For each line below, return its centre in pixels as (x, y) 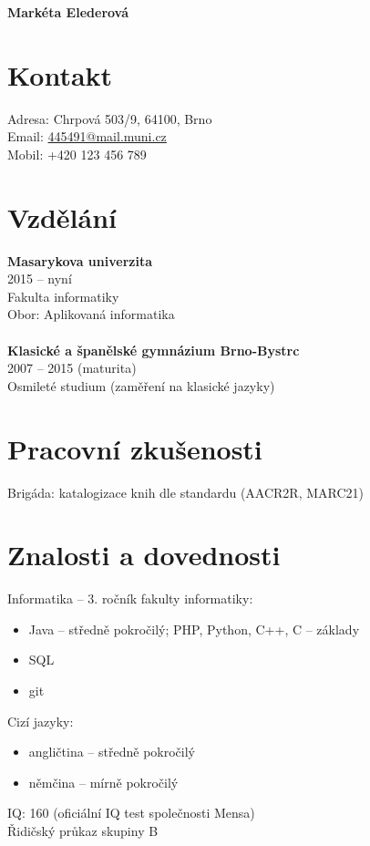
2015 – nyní (40, 279)
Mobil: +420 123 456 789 (77, 154)
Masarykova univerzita (80, 260)
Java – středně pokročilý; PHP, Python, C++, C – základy (194, 629)
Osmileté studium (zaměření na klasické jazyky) (141, 385)
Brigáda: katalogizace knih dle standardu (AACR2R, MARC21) (186, 492)
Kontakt (60, 74)
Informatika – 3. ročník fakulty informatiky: (130, 598)
